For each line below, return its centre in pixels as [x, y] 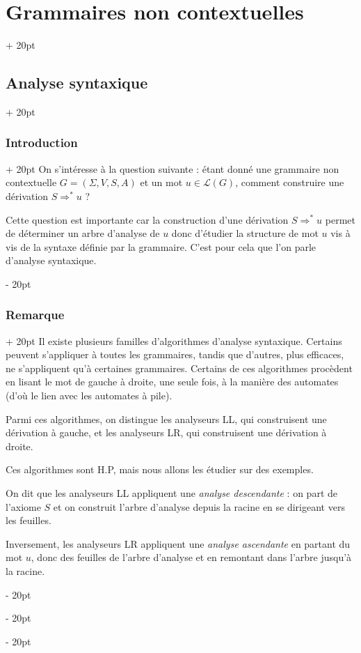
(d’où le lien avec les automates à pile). [89, 395]
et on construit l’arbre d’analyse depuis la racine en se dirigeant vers [199, 506]
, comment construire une [290, 182]
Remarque [35, 315]
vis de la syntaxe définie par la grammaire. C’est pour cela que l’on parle [161, 246]
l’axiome [23, 506]
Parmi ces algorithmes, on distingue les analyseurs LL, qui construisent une [166, 418]
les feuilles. [29, 520]
